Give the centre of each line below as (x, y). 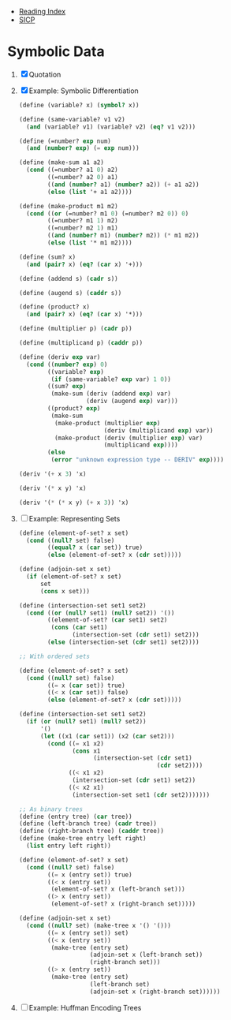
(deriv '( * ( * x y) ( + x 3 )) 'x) (74, 503)
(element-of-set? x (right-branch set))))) (123, 904)
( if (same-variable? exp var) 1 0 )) (111, 379)
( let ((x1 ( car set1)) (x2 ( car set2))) (107, 736)
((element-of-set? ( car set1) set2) (108, 620)
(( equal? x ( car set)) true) (95, 547)
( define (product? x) (54, 307)
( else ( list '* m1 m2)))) (90, 243)
